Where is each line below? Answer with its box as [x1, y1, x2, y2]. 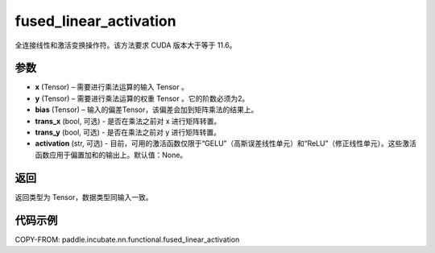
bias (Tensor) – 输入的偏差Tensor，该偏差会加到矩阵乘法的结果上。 [35, 105, 259, 114]
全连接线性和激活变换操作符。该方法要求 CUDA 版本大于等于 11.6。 [14, 40, 237, 50]
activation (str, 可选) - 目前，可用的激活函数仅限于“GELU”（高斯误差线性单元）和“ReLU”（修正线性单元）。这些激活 [35, 139, 416, 148]
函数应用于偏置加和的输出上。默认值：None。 [35, 150, 188, 160]
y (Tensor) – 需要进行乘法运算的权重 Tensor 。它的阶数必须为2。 [35, 93, 250, 103]
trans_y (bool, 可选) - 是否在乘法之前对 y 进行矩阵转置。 [35, 127, 222, 137]
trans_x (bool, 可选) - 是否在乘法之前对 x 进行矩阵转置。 [35, 116, 222, 126]
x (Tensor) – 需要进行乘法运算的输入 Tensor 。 [35, 82, 188, 92]
